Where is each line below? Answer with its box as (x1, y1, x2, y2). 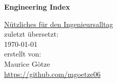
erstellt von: (4, 48, 41, 59)
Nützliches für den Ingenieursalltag (4, 18, 113, 29)
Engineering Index (4, 2, 71, 12)
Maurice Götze (4, 58, 50, 69)
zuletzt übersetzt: (4, 29, 59, 39)
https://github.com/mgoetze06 (4, 68, 101, 79)
